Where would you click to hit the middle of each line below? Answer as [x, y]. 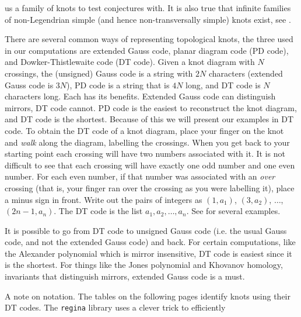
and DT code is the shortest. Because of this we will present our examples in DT [149, 119]
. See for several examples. [233, 211]
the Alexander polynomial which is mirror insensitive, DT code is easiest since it [148, 253]
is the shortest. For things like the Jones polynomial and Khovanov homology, [144, 265]
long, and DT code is [223, 85]
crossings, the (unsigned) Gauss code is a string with [99, 73]
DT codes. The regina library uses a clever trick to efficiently [115, 307]
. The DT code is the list [98, 211]
